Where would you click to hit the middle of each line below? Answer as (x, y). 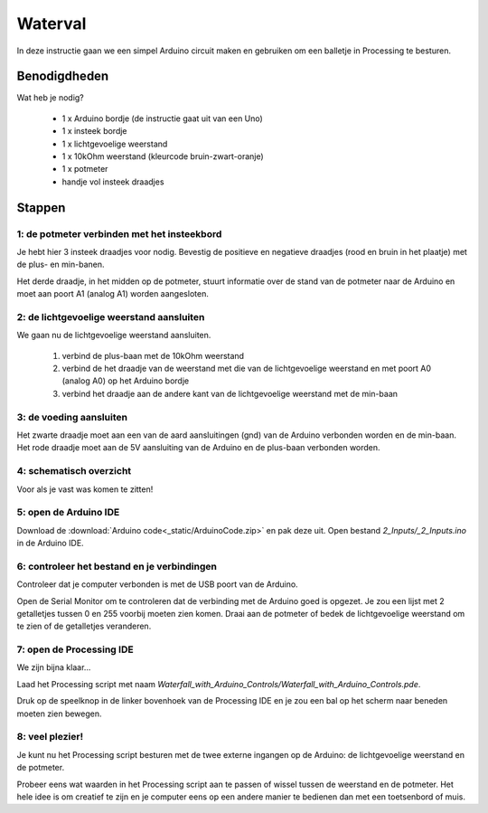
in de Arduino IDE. (51, 544)
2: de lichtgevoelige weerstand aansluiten (111, 317)
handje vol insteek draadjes (113, 182)
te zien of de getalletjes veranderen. (84, 626)
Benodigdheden (63, 76)
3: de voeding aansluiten (72, 417)
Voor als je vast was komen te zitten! (85, 489)
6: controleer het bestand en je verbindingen (117, 566)
